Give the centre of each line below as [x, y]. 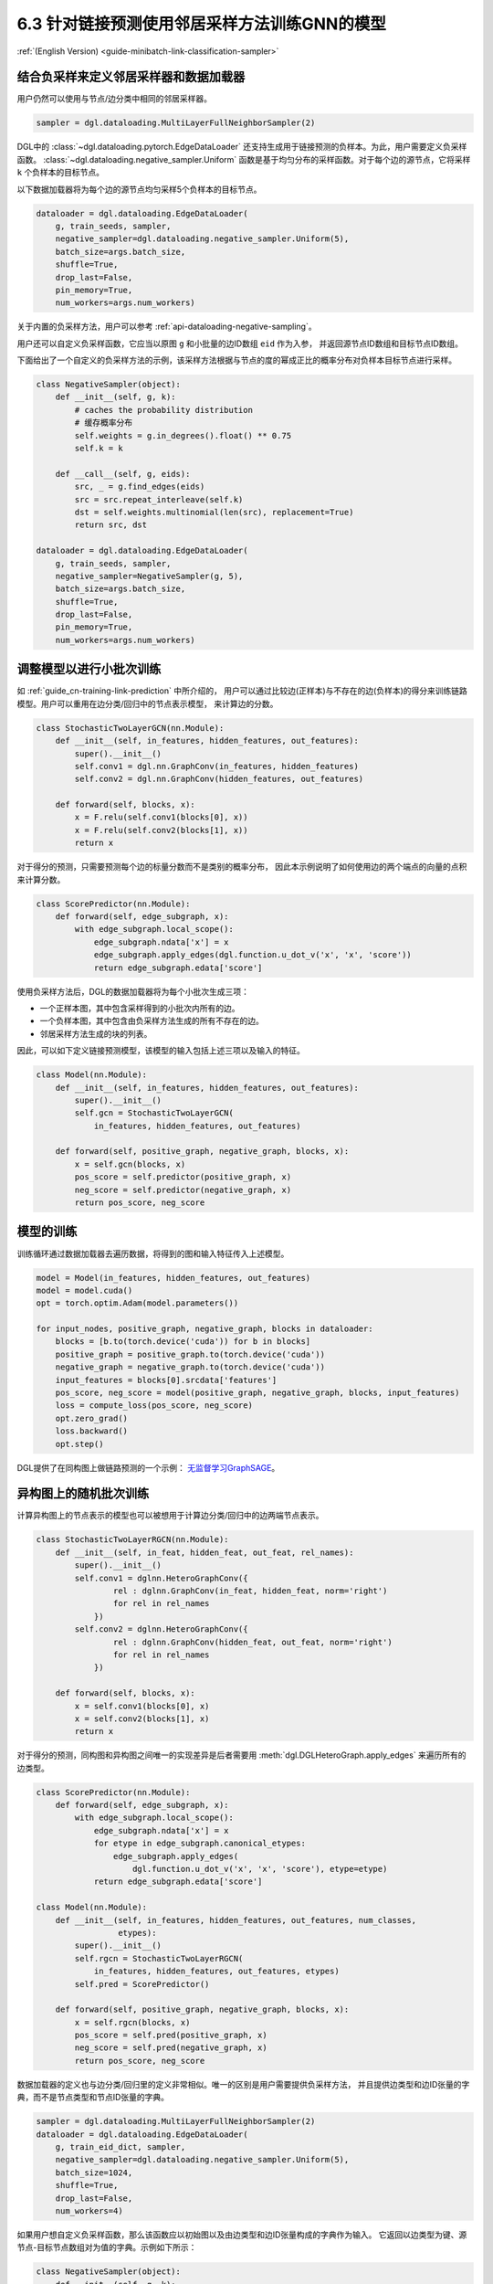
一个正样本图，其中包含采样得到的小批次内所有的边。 [140, 1008]
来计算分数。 [41, 879]
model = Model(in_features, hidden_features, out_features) [173, 1278]
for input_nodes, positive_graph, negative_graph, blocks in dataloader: [205, 1329]
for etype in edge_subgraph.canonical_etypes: [199, 1844]
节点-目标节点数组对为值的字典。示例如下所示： [107, 2247]
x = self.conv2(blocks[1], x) [142, 1718]
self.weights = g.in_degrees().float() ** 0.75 [183, 435]
